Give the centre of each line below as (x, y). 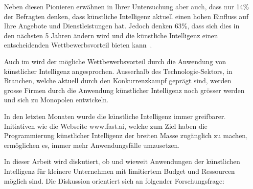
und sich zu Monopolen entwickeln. (56, 100)
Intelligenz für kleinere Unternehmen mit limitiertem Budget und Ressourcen (119, 171)
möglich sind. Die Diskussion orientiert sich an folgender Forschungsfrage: (114, 180)
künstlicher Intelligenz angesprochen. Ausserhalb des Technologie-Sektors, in (118, 71)
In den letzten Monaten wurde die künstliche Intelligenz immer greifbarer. (115, 116)
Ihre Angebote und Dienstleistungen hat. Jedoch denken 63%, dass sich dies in (122, 26)
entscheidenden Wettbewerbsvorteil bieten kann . (78, 45)
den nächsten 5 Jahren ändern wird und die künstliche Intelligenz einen (111, 35)
